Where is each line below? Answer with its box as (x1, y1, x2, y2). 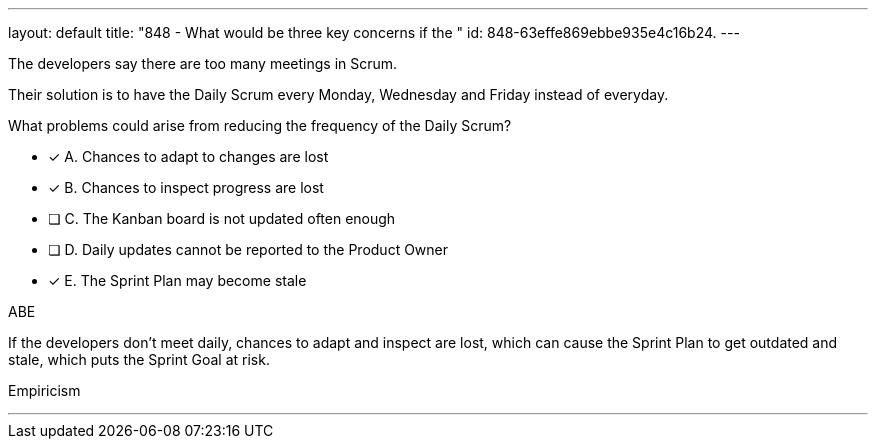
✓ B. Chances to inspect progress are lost (48, 179, 324, 196)
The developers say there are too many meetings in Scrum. (8, 55, 398, 72)
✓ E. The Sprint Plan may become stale (48, 272, 307, 289)
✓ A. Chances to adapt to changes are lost (48, 148, 329, 165)
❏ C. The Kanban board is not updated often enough (48, 210, 396, 227)
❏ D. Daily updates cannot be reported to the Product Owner (48, 241, 449, 258)
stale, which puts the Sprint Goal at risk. (8, 351, 270, 368)
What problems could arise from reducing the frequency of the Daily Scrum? (8, 117, 512, 134)
